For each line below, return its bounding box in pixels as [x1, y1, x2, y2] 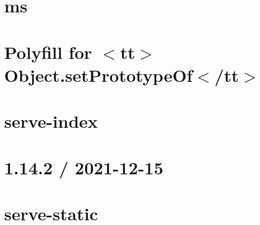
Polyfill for [4, 39, 92, 64]
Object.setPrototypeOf [4, 62, 193, 87]
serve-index [4, 109, 98, 133]
